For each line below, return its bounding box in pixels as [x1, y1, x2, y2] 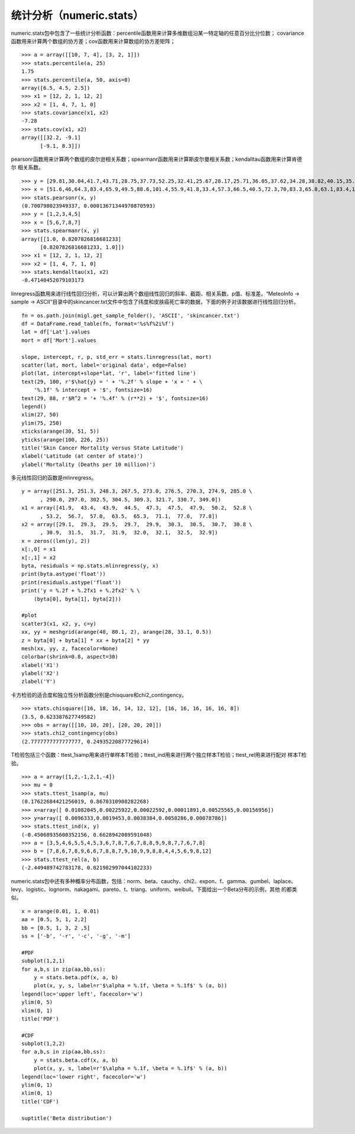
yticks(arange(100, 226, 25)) [21, 436, 109, 443]
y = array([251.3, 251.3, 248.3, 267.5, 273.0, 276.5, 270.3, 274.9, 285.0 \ [21, 488, 253, 495]
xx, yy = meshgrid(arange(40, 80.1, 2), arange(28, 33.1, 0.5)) [21, 628, 212, 636]
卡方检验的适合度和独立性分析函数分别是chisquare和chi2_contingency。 [11, 691, 188, 698]
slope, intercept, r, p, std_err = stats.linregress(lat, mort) [21, 354, 212, 360]
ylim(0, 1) [21, 1082, 53, 1088]
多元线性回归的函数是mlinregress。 [11, 474, 97, 481]
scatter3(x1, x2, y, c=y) [21, 620, 97, 627]
